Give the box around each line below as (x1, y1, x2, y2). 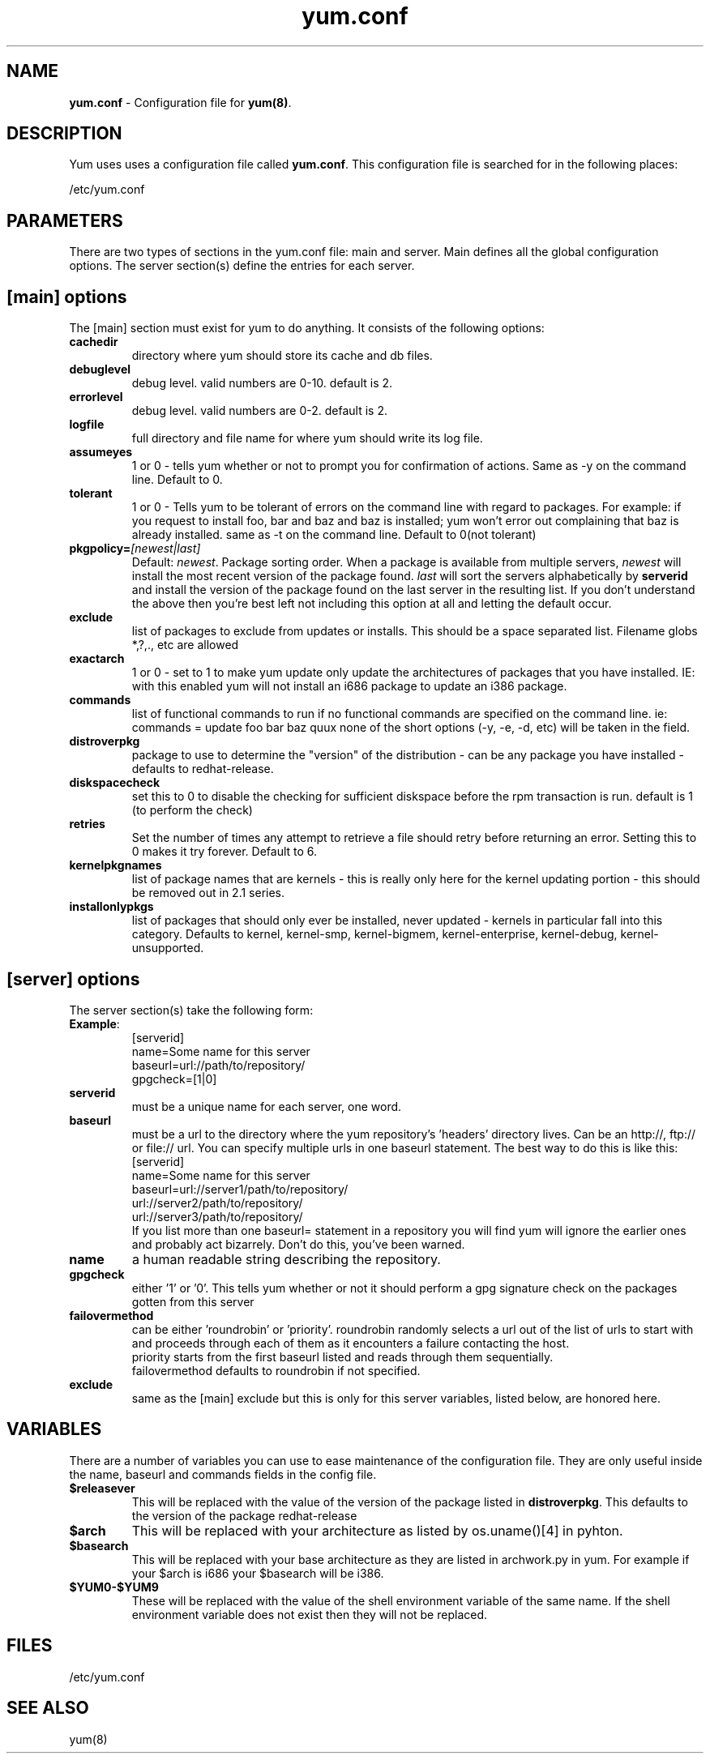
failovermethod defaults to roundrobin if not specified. (131, 1363, 421, 1378)
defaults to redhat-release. (131, 762, 274, 776)
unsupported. (131, 941, 204, 955)
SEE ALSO (6, 1698, 89, 1719)
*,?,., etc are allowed (131, 638, 239, 652)
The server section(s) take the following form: (69, 1002, 314, 1017)
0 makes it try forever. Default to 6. (131, 844, 318, 859)
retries (69, 817, 105, 831)
